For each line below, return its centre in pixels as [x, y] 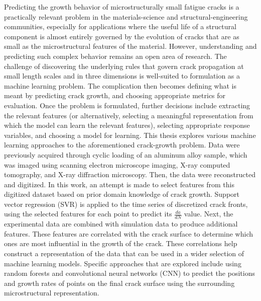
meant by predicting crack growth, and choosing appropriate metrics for [115, 95]
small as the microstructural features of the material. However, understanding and [130, 46]
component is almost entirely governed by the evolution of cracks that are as [122, 36]
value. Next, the [209, 214]
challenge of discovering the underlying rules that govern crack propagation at [124, 66]
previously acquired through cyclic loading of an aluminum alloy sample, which [126, 154]
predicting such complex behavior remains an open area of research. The [115, 56]
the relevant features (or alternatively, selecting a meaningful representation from [129, 115]
